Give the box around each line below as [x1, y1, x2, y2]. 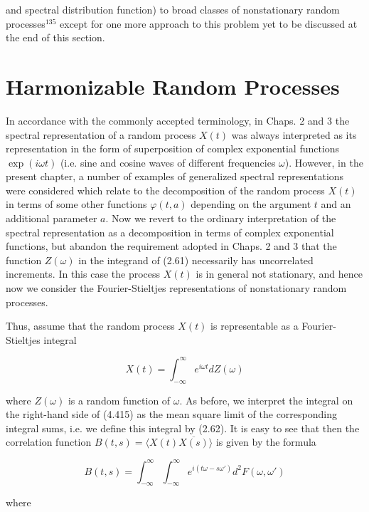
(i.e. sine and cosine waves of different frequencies [60, 155, 276, 169]
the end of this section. [6, 30, 105, 45]
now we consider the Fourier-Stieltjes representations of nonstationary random [6, 281, 347, 296]
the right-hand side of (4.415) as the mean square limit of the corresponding [6, 407, 337, 422]
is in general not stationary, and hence [196, 266, 363, 281]
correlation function [6, 434, 92, 449]
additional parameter [6, 211, 97, 226]
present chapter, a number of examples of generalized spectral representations [6, 169, 344, 184]
